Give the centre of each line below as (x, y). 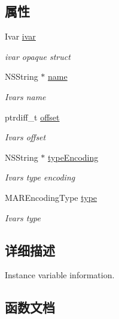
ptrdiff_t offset (32, 117)
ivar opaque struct (38, 56)
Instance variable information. (60, 275)
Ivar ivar (20, 36)
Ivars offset (25, 137)
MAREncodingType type (51, 197)
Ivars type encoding (40, 177)
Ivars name (25, 96)
